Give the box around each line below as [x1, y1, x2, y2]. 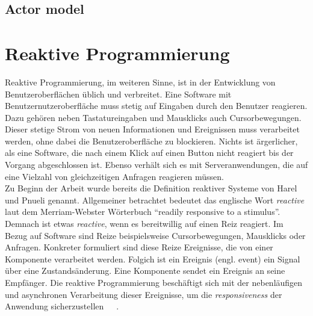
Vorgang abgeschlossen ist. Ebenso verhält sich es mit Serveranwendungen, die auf [5, 158, 308, 171]
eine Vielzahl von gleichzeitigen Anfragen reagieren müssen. [5, 170, 224, 182]
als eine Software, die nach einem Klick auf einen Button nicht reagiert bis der [5, 146, 294, 159]
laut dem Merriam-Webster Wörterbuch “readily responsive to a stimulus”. [5, 205, 280, 218]
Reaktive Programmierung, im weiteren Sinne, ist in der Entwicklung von [5, 75, 276, 88]
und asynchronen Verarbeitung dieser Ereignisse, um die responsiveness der [5, 288, 282, 300]
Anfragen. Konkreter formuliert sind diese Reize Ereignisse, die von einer [5, 241, 273, 253]
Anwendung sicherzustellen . [5, 300, 119, 312]
